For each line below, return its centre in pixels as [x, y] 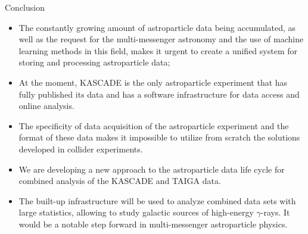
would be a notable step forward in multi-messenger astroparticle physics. [153, 224]
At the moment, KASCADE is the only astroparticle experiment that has [153, 82]
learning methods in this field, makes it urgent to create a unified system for [158, 50]
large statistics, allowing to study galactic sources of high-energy [136, 212]
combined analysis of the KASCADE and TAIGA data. [120, 181]
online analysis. [46, 106]
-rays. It [275, 212]
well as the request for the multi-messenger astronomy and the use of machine [161, 39]
